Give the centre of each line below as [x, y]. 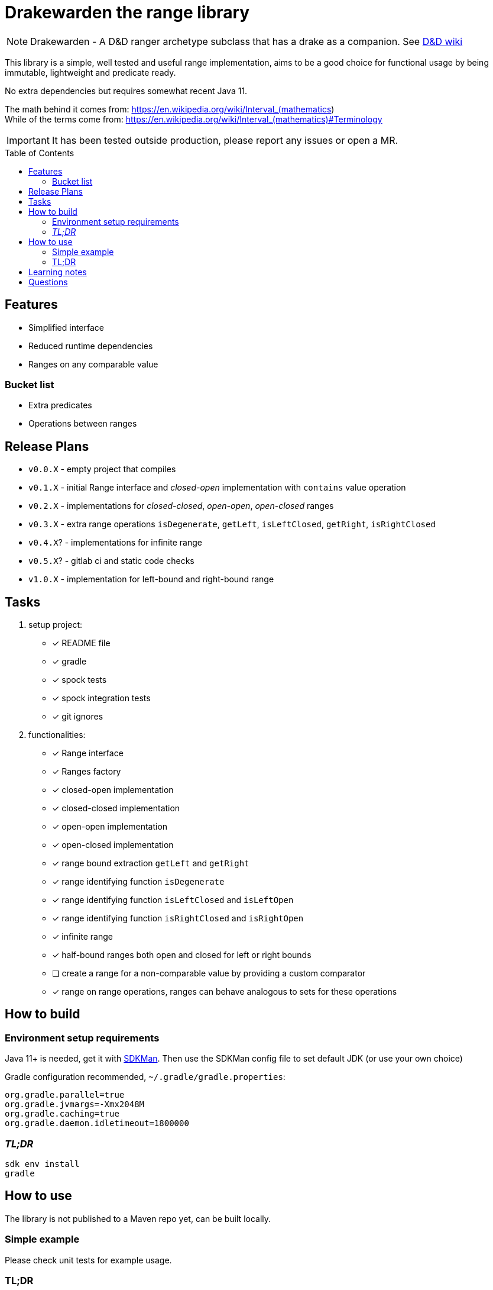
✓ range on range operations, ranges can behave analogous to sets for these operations [225, 992]
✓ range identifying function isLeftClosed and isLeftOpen [173, 900]
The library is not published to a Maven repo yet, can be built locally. [138, 1218]
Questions [48, 282]
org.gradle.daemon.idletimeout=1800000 [97, 1123]
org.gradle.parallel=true [65, 1095]
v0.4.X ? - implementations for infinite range [115, 543]
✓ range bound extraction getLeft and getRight [151, 863]
